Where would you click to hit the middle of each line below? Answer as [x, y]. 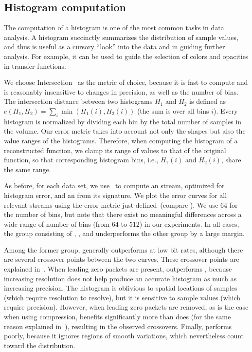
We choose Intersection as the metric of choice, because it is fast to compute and [126, 82]
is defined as [207, 101]
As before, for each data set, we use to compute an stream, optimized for [114, 186]
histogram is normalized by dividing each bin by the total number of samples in [123, 121]
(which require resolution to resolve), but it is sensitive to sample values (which [122, 297]
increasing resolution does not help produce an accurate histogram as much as [120, 278]
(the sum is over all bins [173, 110]
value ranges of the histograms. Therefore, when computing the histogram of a [121, 140]
